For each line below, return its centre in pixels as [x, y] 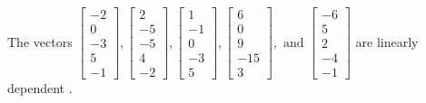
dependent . [40, 88]
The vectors [40, 41]
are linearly [387, 41]
